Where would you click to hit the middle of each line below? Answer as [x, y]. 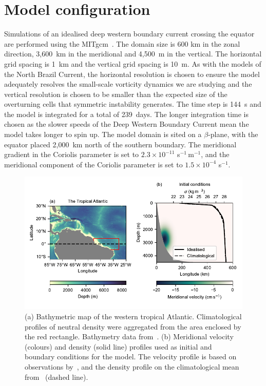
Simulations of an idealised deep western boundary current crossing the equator [129, 34]
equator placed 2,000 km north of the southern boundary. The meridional [120, 144]
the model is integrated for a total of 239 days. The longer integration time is [126, 114]
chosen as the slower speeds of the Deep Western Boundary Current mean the [127, 124]
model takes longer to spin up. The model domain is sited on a [103, 134]
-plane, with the [233, 134]
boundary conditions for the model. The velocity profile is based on [131, 356]
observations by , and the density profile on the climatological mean [132, 366]
